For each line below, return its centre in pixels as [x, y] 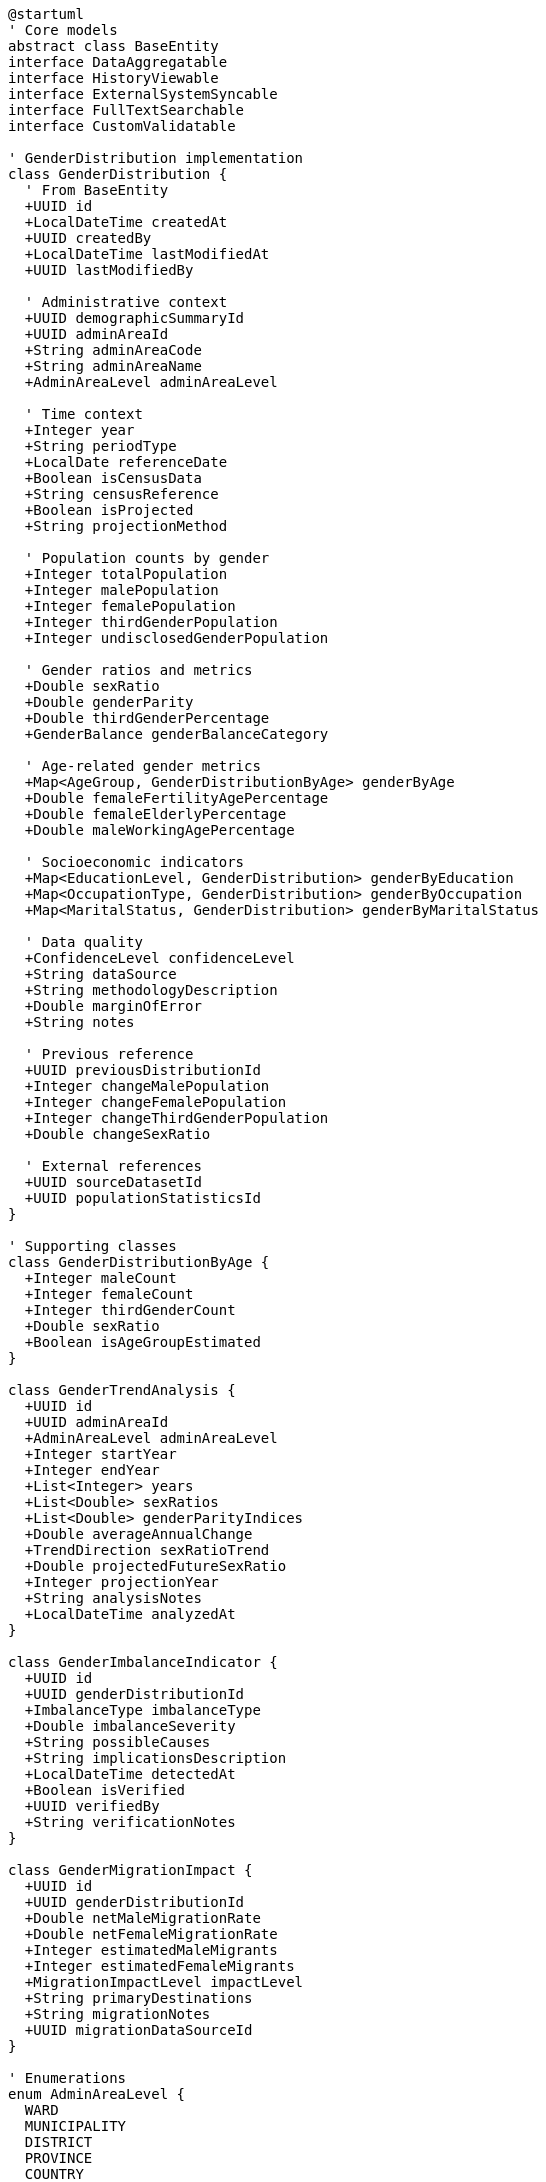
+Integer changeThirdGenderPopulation [176, 1118]
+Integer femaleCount [109, 1294]
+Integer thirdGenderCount [130, 1310]
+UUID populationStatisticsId [142, 1198]
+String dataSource [100, 974]
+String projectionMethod [126, 526]
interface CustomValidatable [122, 126]
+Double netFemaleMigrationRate [151, 1934]
